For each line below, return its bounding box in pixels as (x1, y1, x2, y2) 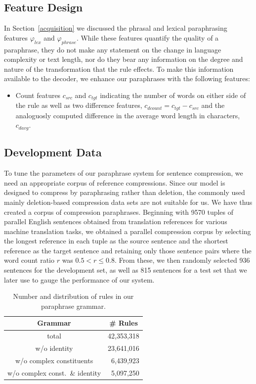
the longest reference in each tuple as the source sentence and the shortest (4, 236, 228, 246)
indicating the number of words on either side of (100, 90, 246, 100)
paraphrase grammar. (41, 300, 106, 311)
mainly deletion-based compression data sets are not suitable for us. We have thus (4, 196, 253, 207)
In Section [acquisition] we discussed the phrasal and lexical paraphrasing (4, 23, 227, 33)
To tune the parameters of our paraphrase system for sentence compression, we (4, 168, 243, 178)
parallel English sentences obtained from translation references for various (4, 216, 227, 227)
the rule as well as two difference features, (15, 100, 142, 110)
